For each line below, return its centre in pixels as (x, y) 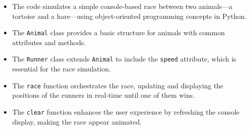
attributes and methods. (49, 42)
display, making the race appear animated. (77, 121)
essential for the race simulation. (62, 69)
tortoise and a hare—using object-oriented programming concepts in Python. (129, 16)
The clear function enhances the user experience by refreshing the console (126, 111)
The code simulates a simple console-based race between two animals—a (122, 6)
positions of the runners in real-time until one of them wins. (103, 95)
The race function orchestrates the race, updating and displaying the (118, 85)
